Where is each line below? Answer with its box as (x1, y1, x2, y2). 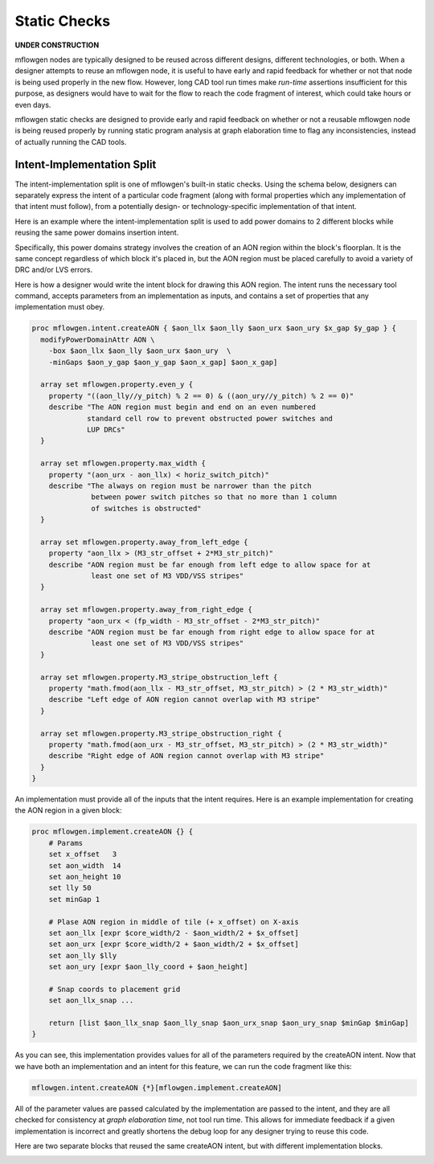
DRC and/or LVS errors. (14, 265, 92, 275)
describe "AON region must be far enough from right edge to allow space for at (48, 628, 375, 637)
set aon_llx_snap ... (48, 996, 134, 1005)
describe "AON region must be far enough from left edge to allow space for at (48, 559, 371, 569)
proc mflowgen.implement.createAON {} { (31, 827, 193, 836)
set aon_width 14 (48, 861, 121, 870)
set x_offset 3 (48, 850, 117, 859)
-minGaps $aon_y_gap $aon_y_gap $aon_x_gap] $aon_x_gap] (48, 358, 278, 367)
